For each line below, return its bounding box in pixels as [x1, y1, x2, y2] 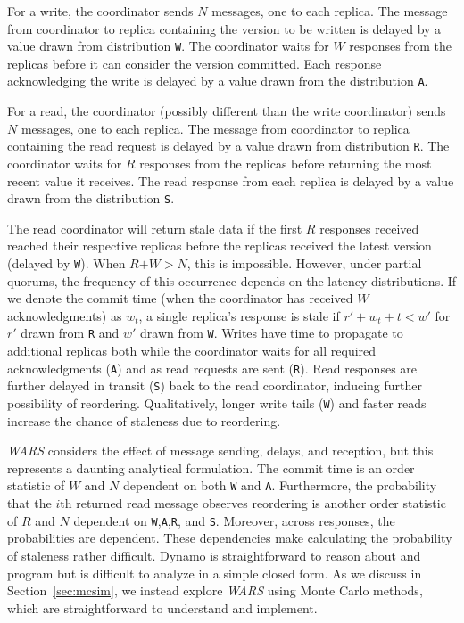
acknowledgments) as [7, 306, 122, 324]
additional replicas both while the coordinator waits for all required [7, 341, 377, 360]
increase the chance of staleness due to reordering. [7, 411, 281, 430]
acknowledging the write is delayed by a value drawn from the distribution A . [7, 71, 428, 90]
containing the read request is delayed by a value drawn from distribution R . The [7, 136, 450, 155]
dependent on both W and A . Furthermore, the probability [123, 476, 437, 495]
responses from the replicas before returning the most [139, 153, 432, 172]
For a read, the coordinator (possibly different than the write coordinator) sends [7, 102, 446, 120]
